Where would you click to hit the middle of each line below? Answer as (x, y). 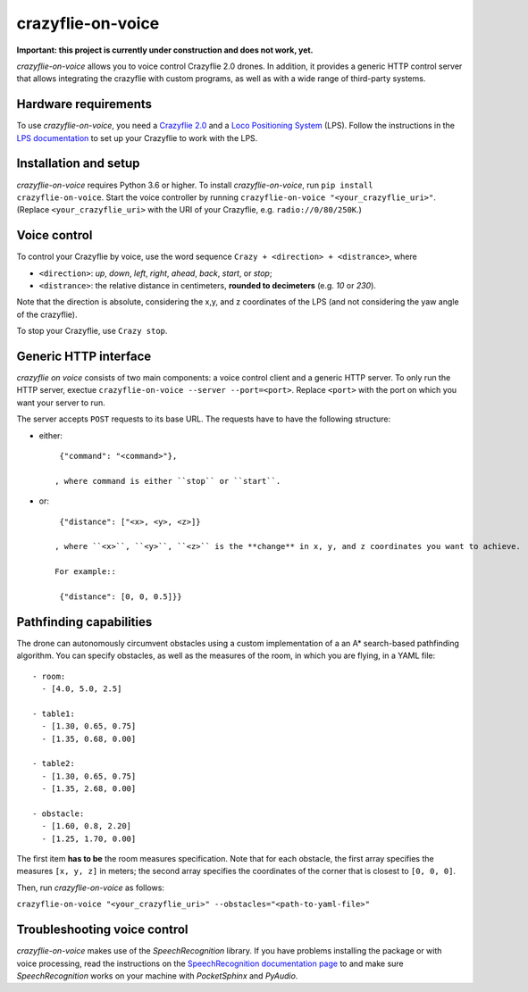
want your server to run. (61, 403)
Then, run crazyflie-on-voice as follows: (91, 888)
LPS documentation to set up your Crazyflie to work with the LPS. (137, 138)
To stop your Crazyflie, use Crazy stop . (92, 331)
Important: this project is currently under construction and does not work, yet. (165, 50)
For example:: (85, 572)
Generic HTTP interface (84, 356)
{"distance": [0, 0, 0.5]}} (121, 596)
